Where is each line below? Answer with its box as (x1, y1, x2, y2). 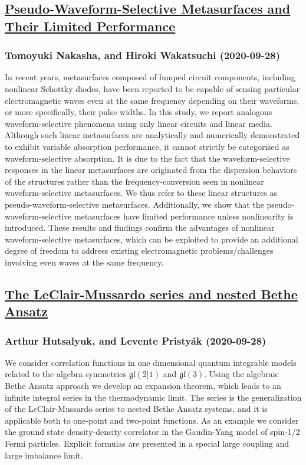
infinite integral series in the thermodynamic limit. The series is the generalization (5, 391, 302, 403)
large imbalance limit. (5, 448, 83, 461)
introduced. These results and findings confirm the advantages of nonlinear (5, 221, 275, 234)
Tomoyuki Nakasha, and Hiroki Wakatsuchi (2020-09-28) (5, 48, 281, 63)
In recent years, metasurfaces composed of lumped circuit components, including (5, 71, 295, 83)
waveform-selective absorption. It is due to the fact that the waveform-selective (5, 152, 290, 164)
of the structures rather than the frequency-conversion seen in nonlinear (5, 175, 264, 187)
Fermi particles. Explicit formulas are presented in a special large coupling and (5, 437, 289, 450)
